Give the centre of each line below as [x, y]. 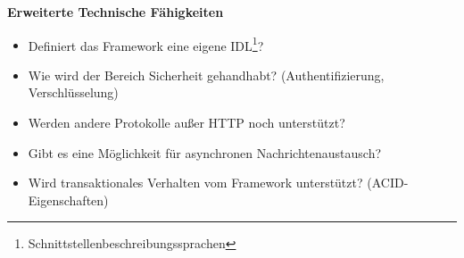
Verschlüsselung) [73, 92]
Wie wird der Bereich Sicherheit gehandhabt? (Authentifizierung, [206, 75]
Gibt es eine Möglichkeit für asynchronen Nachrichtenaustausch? [205, 152]
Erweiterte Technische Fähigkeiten [116, 12]
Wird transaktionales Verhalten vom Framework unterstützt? [195, 183]
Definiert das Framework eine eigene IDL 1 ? [146, 44]
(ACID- [388, 183]
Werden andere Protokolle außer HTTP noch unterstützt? [186, 123]
